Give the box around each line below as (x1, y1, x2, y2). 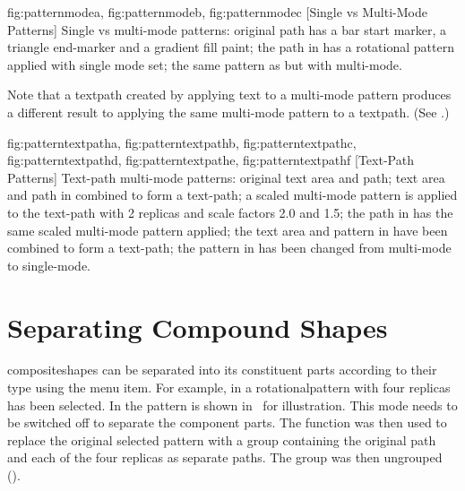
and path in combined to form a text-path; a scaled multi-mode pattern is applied (7, 185, 458, 204)
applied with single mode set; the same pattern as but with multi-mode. (7, 55, 402, 73)
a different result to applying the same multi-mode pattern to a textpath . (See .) (7, 102, 450, 121)
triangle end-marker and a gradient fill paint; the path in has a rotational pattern (7, 38, 454, 56)
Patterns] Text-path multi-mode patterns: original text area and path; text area (7, 168, 445, 186)
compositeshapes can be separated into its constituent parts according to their (7, 360, 437, 379)
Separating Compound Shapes (7, 308, 388, 345)
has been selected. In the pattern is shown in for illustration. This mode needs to (7, 395, 458, 414)
